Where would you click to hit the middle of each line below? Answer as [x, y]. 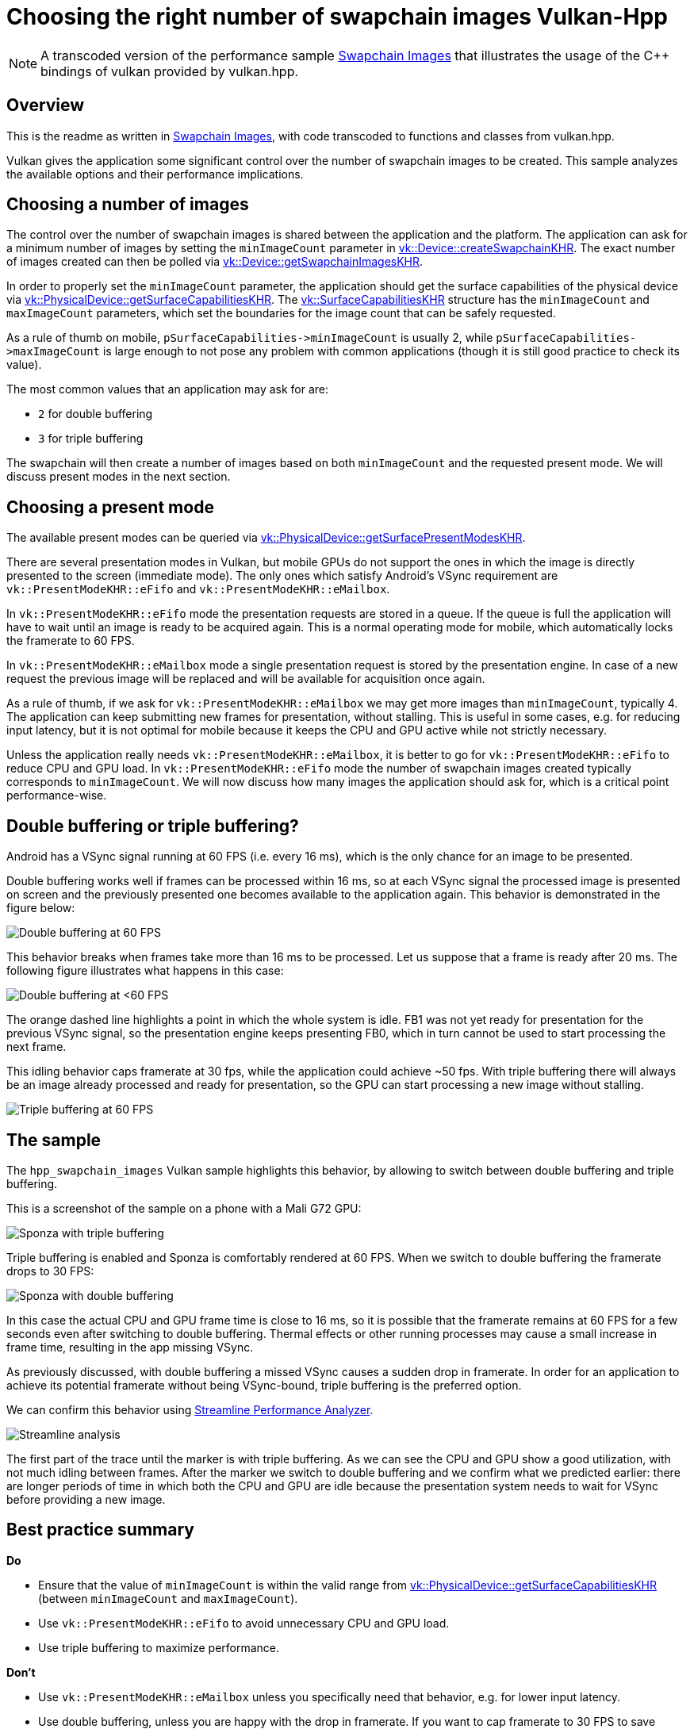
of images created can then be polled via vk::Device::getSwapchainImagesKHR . [215, 262]
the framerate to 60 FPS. [71, 641]
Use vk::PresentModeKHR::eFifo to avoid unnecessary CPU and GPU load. [244, 1623]
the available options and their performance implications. [155, 174]
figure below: [41, 908]
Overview [46, 105]
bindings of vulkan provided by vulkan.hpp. [170, 71]
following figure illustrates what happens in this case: [145, 971]
